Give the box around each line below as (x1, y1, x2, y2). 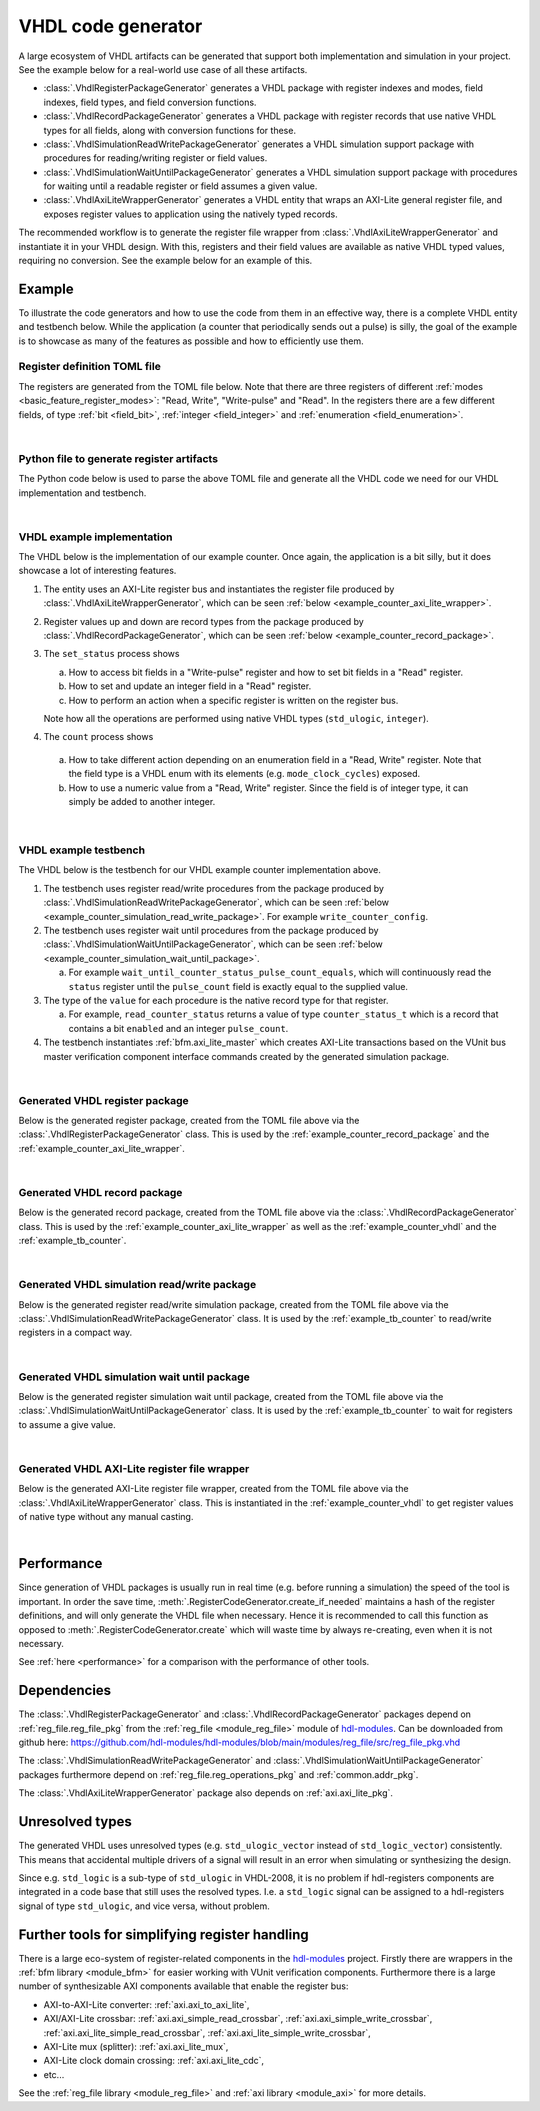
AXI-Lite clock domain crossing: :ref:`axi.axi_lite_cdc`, (43, 2055, 265, 2067)
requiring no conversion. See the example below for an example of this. (18, 255, 313, 267)
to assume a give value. (18, 1418, 117, 1430)
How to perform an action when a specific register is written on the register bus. (68, 694, 399, 706)
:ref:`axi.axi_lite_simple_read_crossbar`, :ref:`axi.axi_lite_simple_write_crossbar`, (43, 2026, 371, 2039)
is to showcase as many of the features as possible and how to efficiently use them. (18, 335, 364, 347)
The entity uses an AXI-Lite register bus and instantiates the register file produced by (43, 583, 395, 595)
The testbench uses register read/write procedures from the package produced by (43, 882, 385, 894)
